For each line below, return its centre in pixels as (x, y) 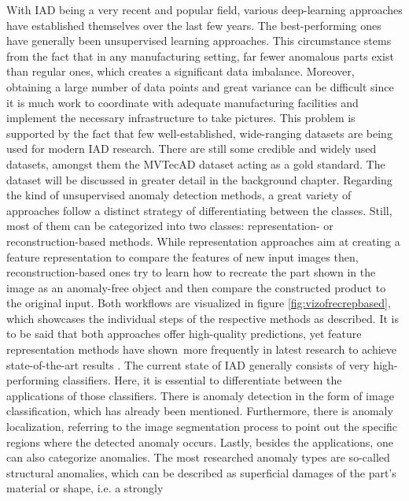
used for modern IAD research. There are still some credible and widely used (192, 148)
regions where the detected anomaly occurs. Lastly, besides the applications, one (200, 442)
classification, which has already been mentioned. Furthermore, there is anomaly (200, 411)
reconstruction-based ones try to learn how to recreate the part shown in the (191, 272)
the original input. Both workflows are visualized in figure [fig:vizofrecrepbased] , (199, 303)
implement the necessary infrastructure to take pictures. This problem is (181, 118)
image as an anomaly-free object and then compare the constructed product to (196, 287)
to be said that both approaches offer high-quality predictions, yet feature (184, 334)
